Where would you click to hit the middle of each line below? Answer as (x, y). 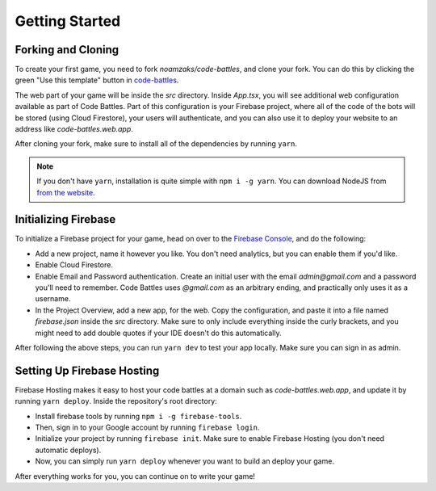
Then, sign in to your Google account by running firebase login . (147, 427)
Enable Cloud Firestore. (74, 265)
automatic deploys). (68, 450)
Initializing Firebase (65, 219)
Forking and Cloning (67, 50)
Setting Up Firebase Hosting (87, 370)
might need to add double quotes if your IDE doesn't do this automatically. (158, 333)
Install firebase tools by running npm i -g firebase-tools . (138, 416)
